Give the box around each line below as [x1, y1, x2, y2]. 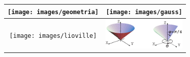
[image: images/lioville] [9, 32, 97, 39]
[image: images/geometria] [8, 8, 99, 16]
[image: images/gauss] [106, 8, 182, 16]
